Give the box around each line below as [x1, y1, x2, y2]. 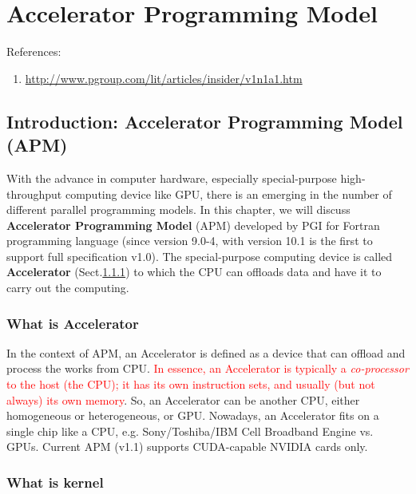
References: [6, 43, 61, 60]
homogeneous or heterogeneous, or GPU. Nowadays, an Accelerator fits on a [6, 407, 379, 424]
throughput [6, 185, 62, 202]
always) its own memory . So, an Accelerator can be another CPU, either [6, 391, 360, 408]
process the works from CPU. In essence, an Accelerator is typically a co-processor [6, 360, 409, 377]
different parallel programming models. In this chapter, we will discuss [6, 201, 351, 218]
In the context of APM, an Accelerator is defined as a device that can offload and [6, 344, 406, 361]
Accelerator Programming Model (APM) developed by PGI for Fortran [6, 216, 380, 233]
